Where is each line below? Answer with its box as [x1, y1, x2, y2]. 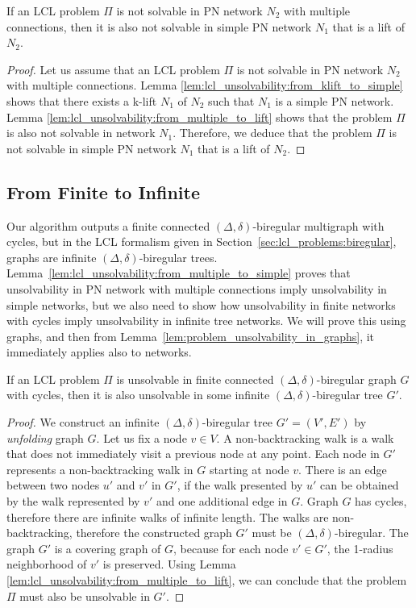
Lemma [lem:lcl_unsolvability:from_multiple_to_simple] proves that [6, 264, 351, 281]
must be [252, 524, 292, 541]
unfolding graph [6, 429, 84, 446]
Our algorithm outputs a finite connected [6, 217, 210, 234]
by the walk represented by [6, 493, 140, 510]
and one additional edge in [156, 493, 288, 510]
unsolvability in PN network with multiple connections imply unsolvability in [6, 280, 387, 297]
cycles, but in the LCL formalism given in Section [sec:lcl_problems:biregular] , [6, 233, 397, 250]
